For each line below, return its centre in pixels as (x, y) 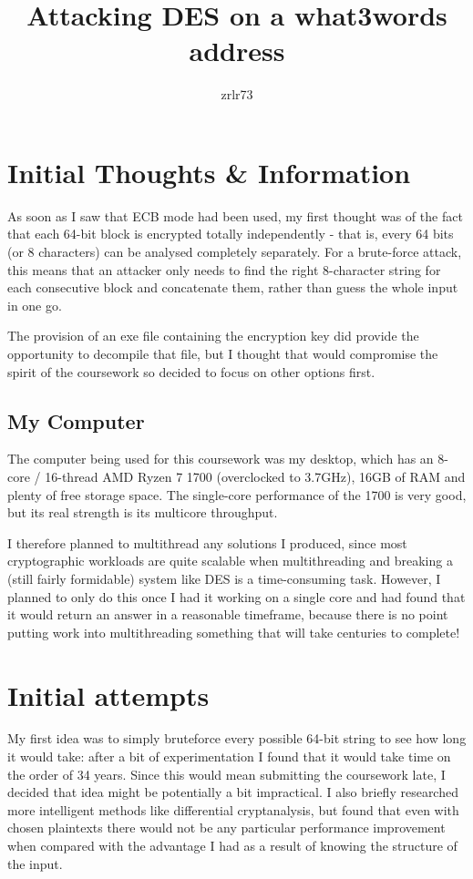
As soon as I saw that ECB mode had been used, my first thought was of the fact (235, 215)
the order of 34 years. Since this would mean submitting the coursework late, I (226, 774)
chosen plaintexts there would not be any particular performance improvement (226, 828)
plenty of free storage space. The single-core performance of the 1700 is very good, (237, 494)
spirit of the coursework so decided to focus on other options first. (191, 371)
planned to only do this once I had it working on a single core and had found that (236, 596)
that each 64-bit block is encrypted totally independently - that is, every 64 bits (231, 234)
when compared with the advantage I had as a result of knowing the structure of (232, 846)
